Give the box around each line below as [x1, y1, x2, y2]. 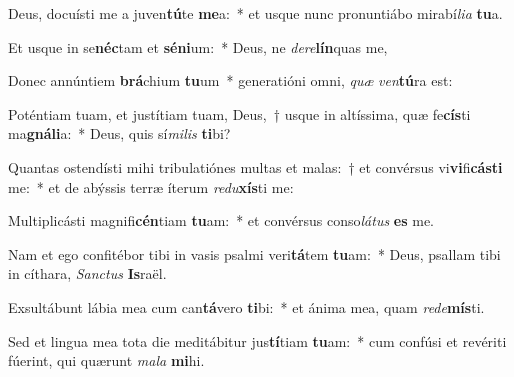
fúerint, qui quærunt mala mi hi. [8, 350, 205, 371]
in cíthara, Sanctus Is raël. [8, 263, 167, 284]
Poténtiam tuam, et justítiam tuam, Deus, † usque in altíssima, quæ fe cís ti [8, 103, 471, 124]
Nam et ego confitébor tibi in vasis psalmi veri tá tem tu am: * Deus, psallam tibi [8, 243, 501, 264]
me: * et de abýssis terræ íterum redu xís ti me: [8, 176, 294, 197]
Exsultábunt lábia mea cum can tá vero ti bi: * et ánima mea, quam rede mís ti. [8, 296, 485, 317]
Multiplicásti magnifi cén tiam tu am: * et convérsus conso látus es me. [8, 210, 434, 231]
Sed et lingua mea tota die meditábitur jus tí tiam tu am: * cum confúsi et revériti [8, 330, 507, 351]
